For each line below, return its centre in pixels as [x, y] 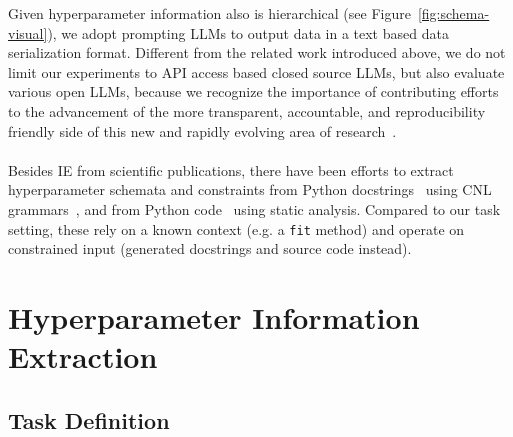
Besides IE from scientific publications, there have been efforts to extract [231, 169]
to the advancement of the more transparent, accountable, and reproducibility [247, 110]
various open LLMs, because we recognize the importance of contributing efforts [253, 91]
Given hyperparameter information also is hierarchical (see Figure [209, 13]
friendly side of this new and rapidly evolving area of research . [202, 130]
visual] [28, 32]
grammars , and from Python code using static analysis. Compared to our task [254, 208]
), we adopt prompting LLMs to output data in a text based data [248, 32]
